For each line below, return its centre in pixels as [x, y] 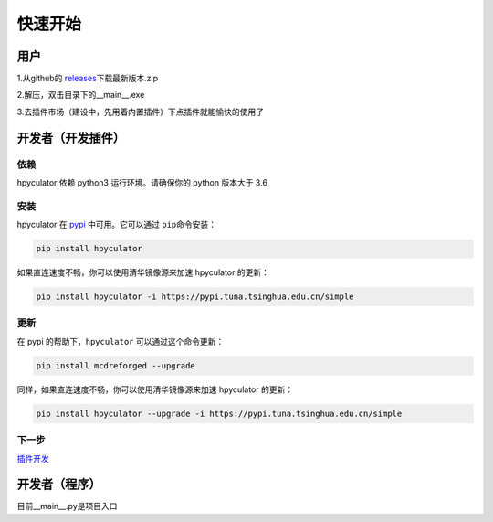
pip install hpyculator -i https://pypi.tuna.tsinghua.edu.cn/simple [195, 297]
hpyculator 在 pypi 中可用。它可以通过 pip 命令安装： [116, 225]
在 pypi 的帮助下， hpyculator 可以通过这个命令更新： [121, 341]
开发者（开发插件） [71, 138]
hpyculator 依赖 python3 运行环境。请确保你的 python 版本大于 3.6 [142, 182]
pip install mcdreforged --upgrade [115, 365]
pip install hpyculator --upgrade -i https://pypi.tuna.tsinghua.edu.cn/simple [219, 413]
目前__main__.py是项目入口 [67, 506]
